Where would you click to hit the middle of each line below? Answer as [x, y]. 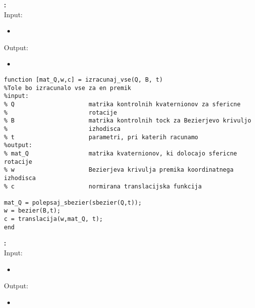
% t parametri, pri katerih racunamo [101, 137]
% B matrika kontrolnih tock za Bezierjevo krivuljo [128, 121]
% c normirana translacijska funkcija [103, 186]
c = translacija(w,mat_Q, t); [54, 219]
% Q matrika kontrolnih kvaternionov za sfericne [122, 104]
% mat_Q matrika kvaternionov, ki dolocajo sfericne [121, 153]
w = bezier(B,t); [32, 211]
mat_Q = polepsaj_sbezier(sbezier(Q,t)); [73, 202]
